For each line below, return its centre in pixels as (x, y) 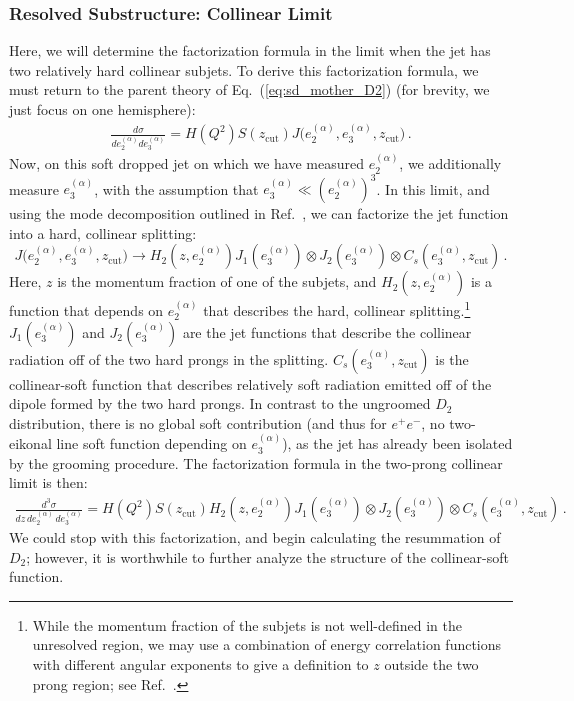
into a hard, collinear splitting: (103, 232)
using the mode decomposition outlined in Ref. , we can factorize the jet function (259, 213)
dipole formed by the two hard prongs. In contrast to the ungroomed (220, 403)
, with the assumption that (176, 188)
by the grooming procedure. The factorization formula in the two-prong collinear (256, 462)
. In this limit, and (433, 188)
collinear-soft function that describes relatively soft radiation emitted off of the (250, 383)
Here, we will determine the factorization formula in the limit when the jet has (250, 50)
